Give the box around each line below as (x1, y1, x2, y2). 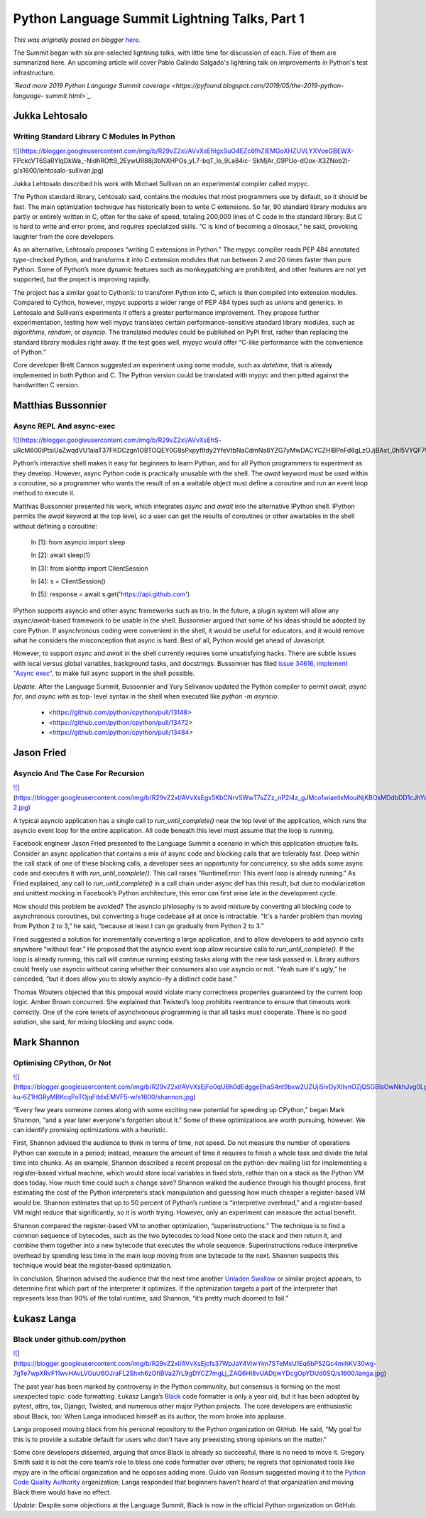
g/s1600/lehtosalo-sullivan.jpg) (13, 166, 104, 175)
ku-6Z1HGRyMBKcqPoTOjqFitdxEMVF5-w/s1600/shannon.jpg (13, 1092, 194, 1101)
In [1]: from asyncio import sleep (31, 537, 126, 547)
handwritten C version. (13, 381, 80, 389)
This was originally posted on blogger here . (13, 36, 141, 44)
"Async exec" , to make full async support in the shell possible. (13, 669, 195, 678)
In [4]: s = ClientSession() (31, 577, 106, 586)
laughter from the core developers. (13, 232, 115, 241)
